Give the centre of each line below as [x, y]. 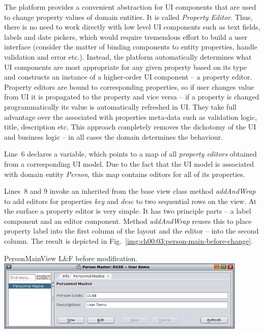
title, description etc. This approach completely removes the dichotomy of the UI [130, 127]
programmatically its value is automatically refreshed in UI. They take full [120, 106]
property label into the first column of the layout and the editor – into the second [131, 231]
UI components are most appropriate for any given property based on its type [125, 67]
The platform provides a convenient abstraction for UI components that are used [130, 7]
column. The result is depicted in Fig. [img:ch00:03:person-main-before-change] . [129, 241]
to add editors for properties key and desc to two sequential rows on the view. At [130, 201]
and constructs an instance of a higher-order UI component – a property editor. [128, 77]
